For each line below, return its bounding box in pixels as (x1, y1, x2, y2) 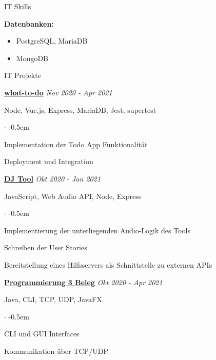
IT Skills (4, 1, 31, 11)
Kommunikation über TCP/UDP (4, 345, 108, 356)
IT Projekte (4, 70, 41, 81)
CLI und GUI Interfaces (4, 328, 80, 339)
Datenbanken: (4, 18, 54, 29)
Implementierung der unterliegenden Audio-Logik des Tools (4, 225, 190, 235)
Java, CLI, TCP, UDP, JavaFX (4, 294, 102, 305)
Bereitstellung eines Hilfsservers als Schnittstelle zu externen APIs (4, 259, 212, 270)
